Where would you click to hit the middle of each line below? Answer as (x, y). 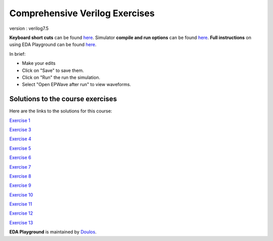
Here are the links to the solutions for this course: (61, 111)
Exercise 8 (20, 176)
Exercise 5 (20, 148)
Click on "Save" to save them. (53, 70)
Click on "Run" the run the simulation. (61, 77)
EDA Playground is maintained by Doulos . (53, 232)
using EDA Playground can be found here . (53, 45)
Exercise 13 (21, 222)
